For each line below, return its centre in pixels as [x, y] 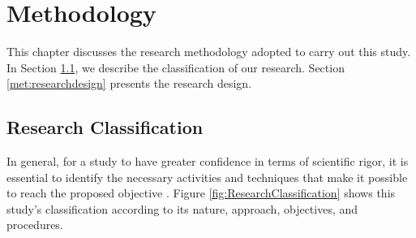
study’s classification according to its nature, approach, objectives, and [182, 208]
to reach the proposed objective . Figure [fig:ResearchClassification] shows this [201, 193]
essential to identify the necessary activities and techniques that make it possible [207, 177]
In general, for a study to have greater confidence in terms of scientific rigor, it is [208, 161]
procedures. [35, 225]
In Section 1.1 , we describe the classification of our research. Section [176, 67]
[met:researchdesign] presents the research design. [129, 83]
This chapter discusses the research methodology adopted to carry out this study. [209, 52]
